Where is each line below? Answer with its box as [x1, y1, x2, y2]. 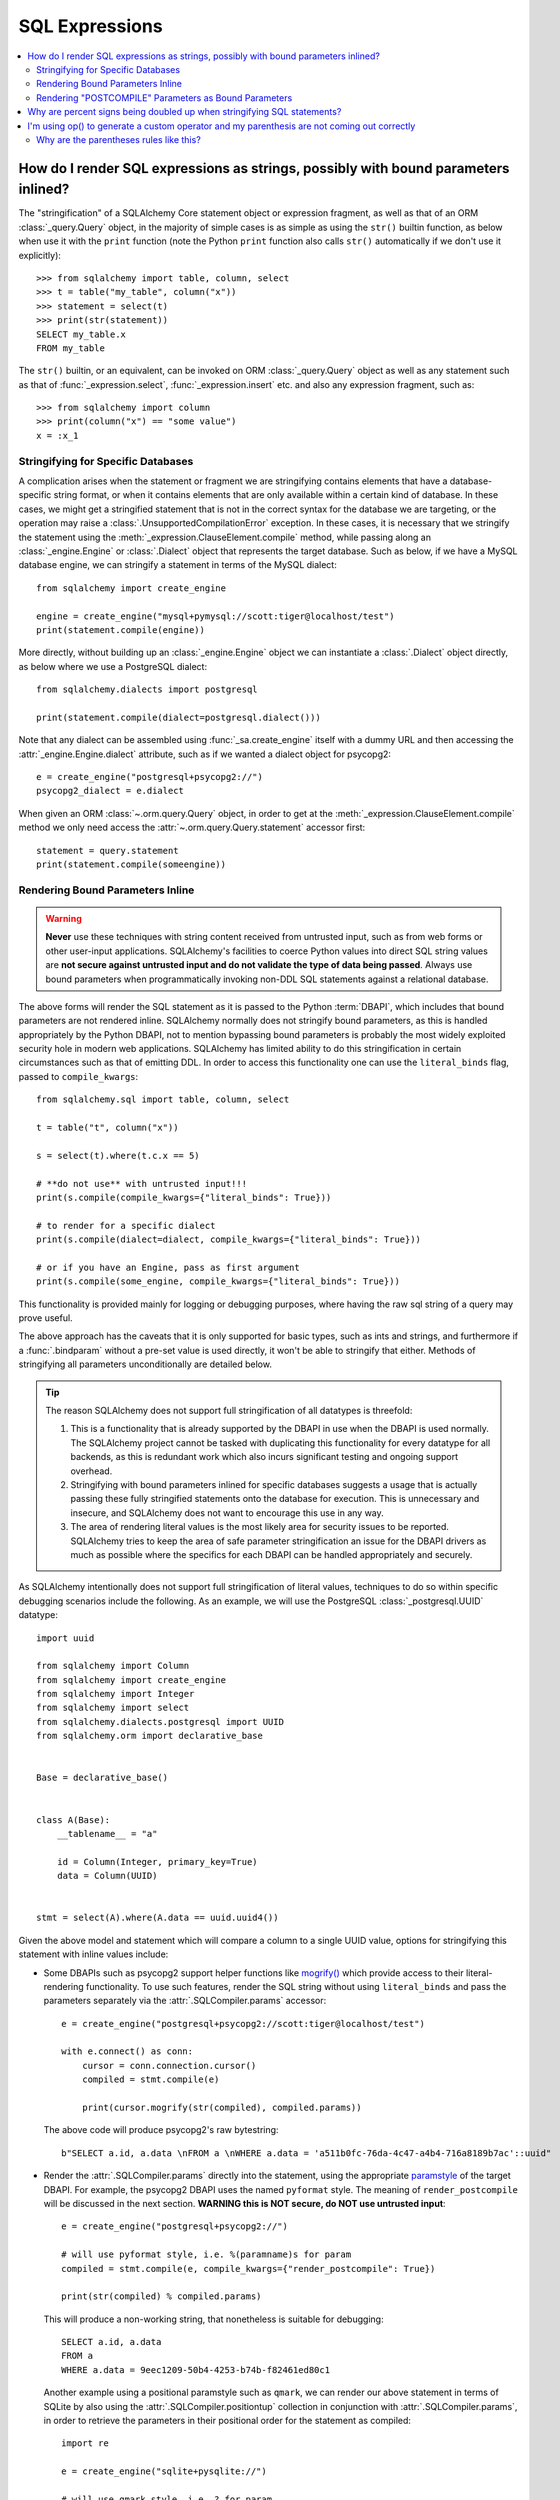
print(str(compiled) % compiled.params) [61, 2291, 262, 2302]
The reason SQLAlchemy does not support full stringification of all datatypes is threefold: [45, 1405, 413, 1417]
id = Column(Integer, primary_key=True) [56, 1856, 259, 1867]
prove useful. [18, 1312, 74, 1324]
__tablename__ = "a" [56, 1828, 158, 1839]
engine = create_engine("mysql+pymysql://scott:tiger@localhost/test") [36, 610, 395, 622]
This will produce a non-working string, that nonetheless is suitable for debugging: [43, 2313, 384, 2325]
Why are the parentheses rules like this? [36, 133, 202, 145]
